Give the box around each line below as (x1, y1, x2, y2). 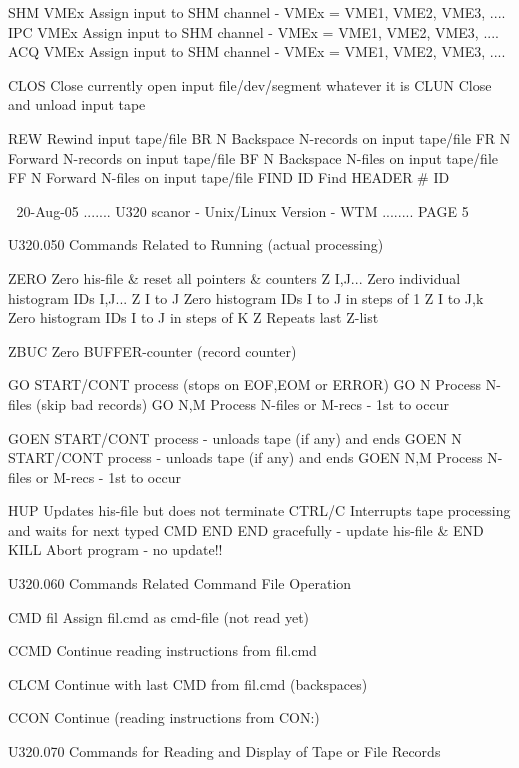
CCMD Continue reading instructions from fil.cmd (8, 640, 317, 661)
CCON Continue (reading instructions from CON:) (8, 707, 320, 728)
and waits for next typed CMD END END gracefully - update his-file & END (8, 519, 484, 540)
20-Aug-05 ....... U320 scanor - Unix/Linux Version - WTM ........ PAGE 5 (16, 200, 469, 221)
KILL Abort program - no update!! (8, 539, 223, 560)
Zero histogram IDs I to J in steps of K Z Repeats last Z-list (8, 307, 379, 328)
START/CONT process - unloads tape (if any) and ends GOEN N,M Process (8, 447, 483, 468)
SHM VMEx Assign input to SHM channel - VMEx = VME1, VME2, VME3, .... (8, 2, 506, 22)
